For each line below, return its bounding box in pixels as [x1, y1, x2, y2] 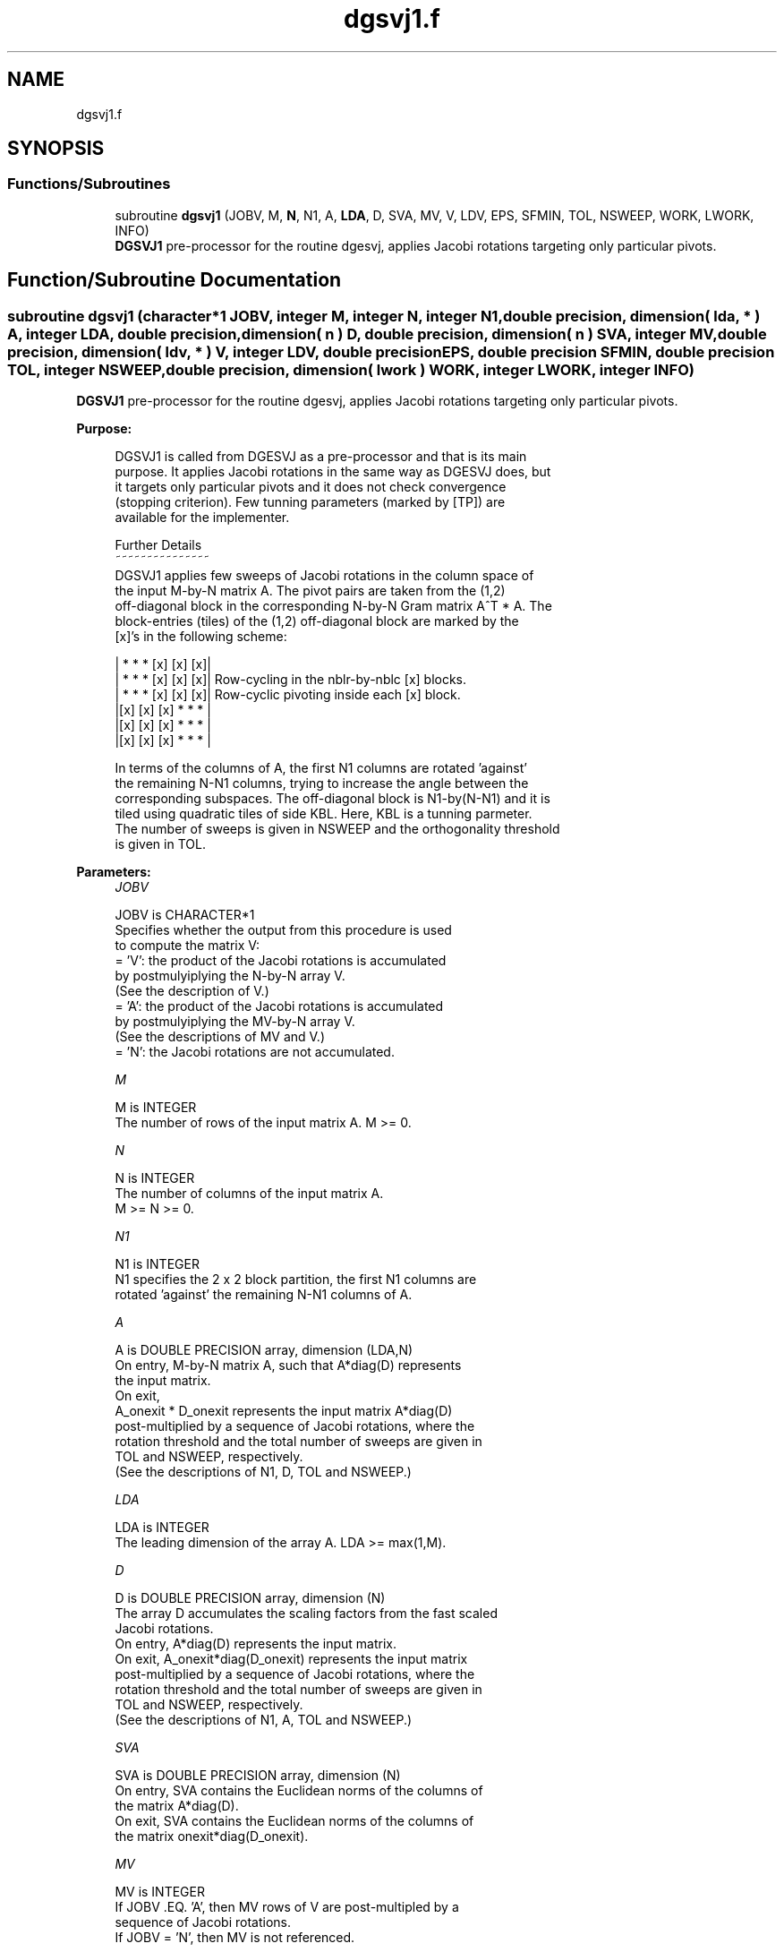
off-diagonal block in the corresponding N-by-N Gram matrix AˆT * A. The [115, 598, 552, 614]
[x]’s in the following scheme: [115, 629, 287, 645]
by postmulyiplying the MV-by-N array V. [115, 1014, 355, 1030]
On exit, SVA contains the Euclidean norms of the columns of [115, 1813, 474, 1829]
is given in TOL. [115, 836, 206, 852]
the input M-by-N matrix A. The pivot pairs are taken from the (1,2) [115, 583, 506, 599]
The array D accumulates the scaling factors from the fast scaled [115, 1605, 498, 1622]
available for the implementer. [115, 509, 290, 526]
